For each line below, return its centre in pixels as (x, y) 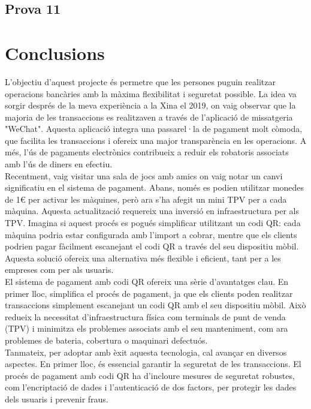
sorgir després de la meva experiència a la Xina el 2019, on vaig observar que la (150, 105)
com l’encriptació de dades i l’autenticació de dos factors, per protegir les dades (151, 387)
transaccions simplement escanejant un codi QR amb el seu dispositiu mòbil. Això (155, 305)
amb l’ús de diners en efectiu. (59, 164)
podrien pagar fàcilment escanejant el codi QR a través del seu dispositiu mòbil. (152, 246)
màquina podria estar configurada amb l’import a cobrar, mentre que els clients (151, 234)
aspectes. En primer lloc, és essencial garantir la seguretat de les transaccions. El (153, 364)
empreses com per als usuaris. (59, 270)
